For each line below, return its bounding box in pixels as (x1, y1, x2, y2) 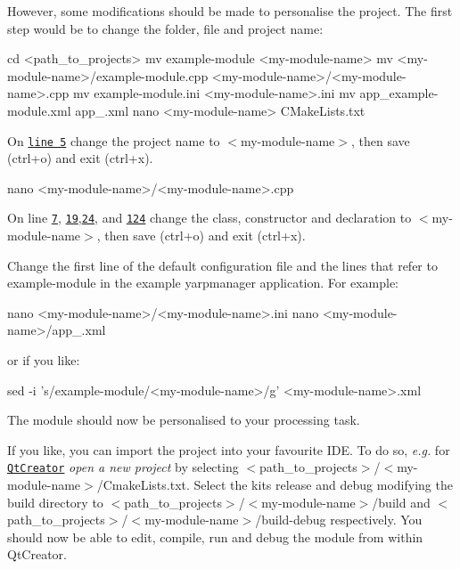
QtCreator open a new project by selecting (7, 458, 239, 476)
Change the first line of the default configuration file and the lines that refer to (7, 256, 438, 274)
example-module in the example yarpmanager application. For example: (7, 273, 399, 292)
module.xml (7, 101, 71, 119)
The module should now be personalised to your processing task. (7, 410, 360, 429)
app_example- (359, 84, 439, 102)
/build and (372, 492, 431, 511)
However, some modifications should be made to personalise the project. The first (7, 2, 453, 20)
